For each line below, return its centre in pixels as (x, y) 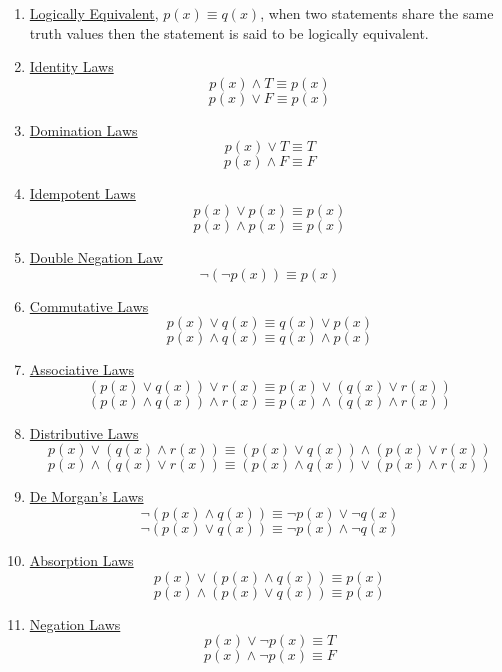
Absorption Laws (81, 559)
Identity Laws (71, 66)
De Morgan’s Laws (86, 496)
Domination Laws (83, 129)
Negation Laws (75, 623)
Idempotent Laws (82, 193)
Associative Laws (82, 369)
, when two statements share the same (377, 13)
